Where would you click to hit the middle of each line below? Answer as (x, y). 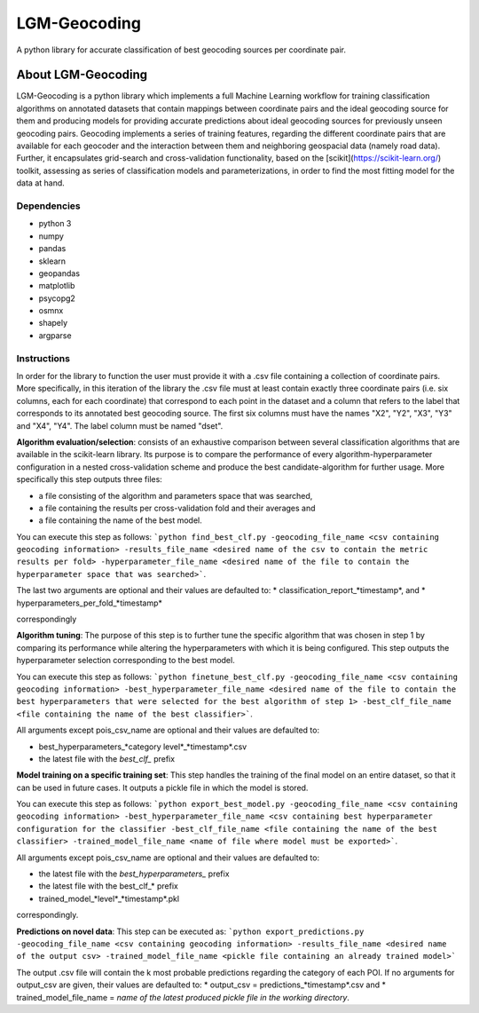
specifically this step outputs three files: (90, 479)
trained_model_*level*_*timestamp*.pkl (109, 898)
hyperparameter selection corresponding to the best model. (126, 661)
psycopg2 (57, 298)
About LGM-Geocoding (82, 75)
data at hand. (41, 183)
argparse (55, 335)
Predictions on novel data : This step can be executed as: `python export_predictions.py (190, 931)
